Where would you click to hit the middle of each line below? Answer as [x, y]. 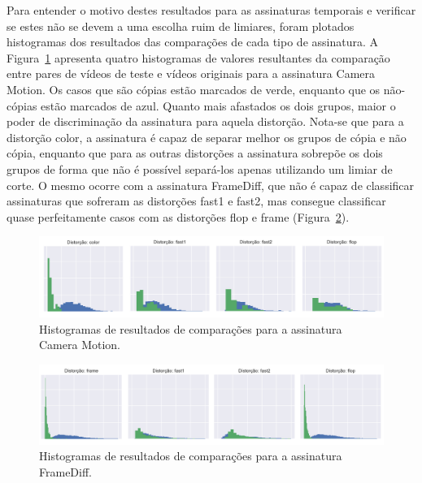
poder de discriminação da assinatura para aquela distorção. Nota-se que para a [205, 121]
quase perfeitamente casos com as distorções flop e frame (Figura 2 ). [178, 216]
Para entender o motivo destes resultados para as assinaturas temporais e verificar [211, 10]
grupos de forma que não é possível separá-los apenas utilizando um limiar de [200, 168]
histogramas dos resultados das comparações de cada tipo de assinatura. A [192, 42]
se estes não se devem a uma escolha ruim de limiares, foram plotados [181, 26]
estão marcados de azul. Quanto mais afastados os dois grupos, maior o [218, 105]
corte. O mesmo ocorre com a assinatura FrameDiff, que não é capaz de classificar [211, 185]
